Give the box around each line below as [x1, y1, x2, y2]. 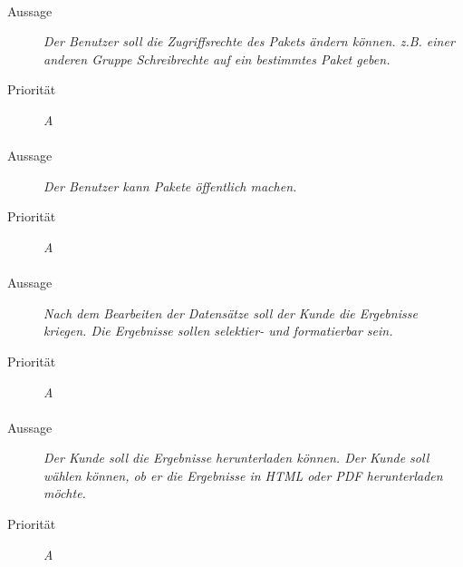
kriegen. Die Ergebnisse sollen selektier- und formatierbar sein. [43, 321, 393, 340]
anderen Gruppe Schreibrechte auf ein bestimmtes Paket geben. [43, 49, 391, 68]
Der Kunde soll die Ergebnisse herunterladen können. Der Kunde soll [43, 448, 429, 467]
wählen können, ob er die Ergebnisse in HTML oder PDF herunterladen [43, 465, 443, 484]
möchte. [43, 484, 86, 503]
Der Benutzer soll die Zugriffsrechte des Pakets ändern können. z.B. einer [43, 32, 455, 51]
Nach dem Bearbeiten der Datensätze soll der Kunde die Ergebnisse [43, 303, 418, 322]
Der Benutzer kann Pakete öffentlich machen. [43, 176, 297, 195]
